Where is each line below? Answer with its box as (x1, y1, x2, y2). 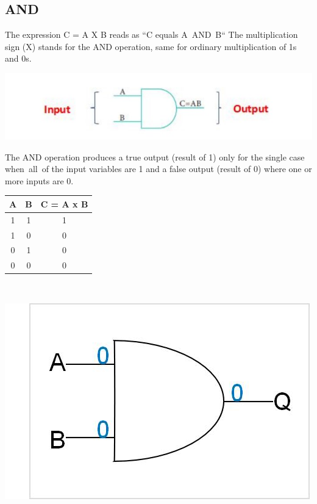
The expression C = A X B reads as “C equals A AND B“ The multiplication (5, 28, 298, 41)
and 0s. (5, 52, 32, 65)
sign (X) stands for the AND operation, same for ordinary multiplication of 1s (5, 40, 297, 52)
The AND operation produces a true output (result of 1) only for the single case (5, 150, 305, 163)
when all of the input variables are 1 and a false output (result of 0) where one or (5, 162, 312, 175)
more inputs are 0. (5, 174, 74, 187)
